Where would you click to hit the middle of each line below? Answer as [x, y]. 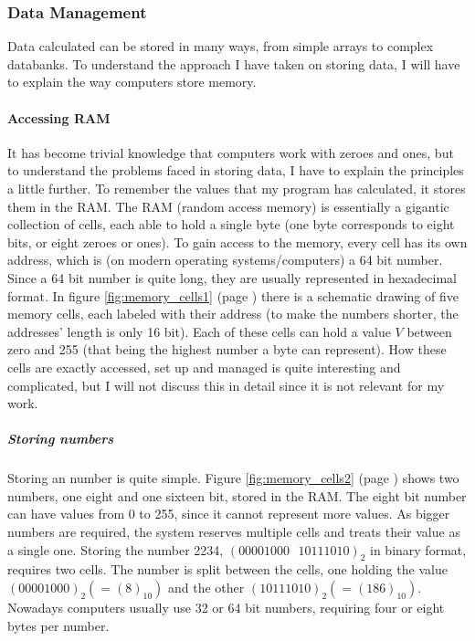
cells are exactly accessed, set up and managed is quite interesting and [204, 367]
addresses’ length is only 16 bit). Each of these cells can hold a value [199, 331]
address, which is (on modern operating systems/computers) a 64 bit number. [225, 260]
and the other [206, 588]
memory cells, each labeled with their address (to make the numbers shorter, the [233, 314]
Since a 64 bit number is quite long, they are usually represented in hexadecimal [232, 277]
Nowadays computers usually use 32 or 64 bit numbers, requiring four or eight [226, 608]
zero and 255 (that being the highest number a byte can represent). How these [227, 349]
